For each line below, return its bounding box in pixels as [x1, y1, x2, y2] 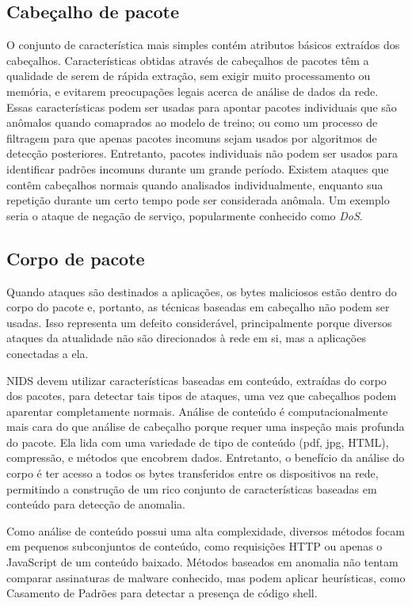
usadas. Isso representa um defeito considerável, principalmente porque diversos [6, 314, 392, 330]
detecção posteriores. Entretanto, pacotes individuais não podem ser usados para [6, 145, 399, 162]
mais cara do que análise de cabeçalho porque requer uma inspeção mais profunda [6, 418, 405, 435]
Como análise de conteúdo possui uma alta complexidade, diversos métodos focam [6, 522, 405, 539]
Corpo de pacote [6, 246, 145, 270]
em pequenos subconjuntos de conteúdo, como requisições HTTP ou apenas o [6, 538, 383, 555]
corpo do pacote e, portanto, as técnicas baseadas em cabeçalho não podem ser [6, 299, 390, 315]
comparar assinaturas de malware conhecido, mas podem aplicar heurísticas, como [6, 569, 406, 585]
